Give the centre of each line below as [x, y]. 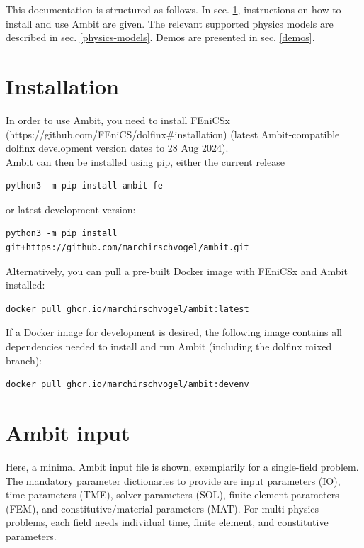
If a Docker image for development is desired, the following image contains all [174, 332]
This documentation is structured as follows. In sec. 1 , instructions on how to [174, 9]
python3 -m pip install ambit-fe [84, 186]
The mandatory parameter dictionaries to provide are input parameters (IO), [173, 480]
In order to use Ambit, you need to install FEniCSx [118, 119]
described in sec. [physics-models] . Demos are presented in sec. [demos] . [160, 37]
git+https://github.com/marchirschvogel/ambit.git [127, 248]
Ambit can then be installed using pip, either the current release [145, 161]
